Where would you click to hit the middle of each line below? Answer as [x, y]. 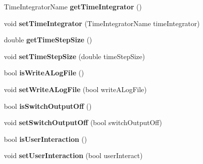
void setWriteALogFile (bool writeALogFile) [75, 89]
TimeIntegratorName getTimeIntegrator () [73, 6]
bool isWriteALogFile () [44, 73]
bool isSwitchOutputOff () [48, 106]
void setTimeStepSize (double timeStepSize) [75, 56]
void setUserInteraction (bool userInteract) [73, 155]
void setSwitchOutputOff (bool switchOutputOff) [83, 122]
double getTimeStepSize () [48, 40]
